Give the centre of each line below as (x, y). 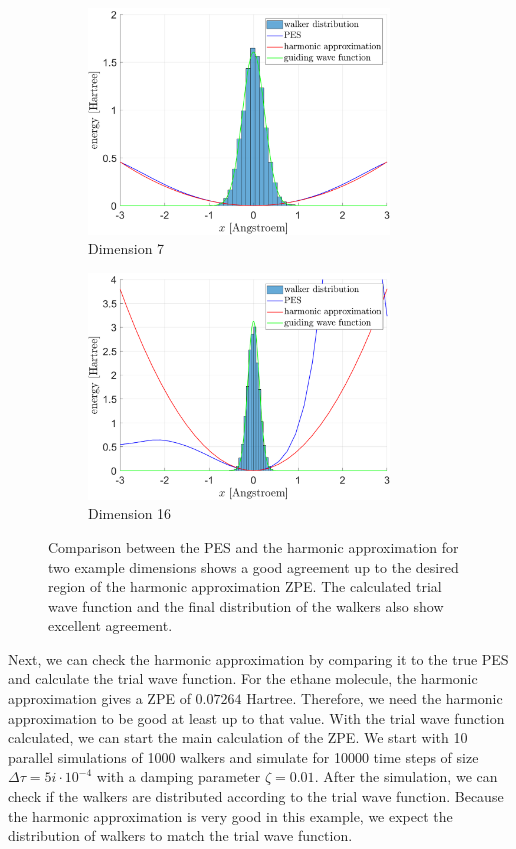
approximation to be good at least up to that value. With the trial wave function (256, 717)
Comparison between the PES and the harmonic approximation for (253, 546)
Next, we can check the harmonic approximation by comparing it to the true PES (258, 658)
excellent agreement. (110, 625)
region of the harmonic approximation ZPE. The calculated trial (245, 586)
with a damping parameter (178, 776)
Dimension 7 (126, 248)
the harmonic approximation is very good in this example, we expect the (230, 815)
